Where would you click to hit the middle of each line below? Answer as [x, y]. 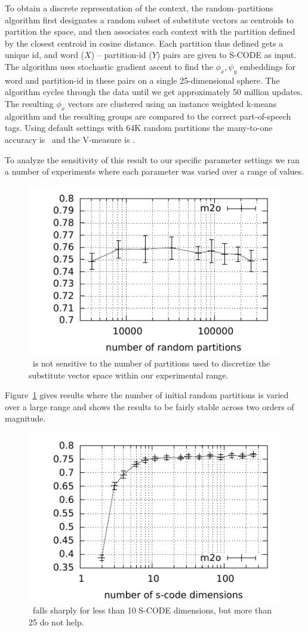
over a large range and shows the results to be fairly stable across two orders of [150, 406]
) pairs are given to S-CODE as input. [227, 55]
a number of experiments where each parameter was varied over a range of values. [154, 171]
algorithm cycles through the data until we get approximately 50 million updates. [154, 92]
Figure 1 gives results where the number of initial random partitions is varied [147, 395]
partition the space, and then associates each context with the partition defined [150, 31]
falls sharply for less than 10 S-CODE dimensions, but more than [152, 610]
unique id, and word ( [45, 55]
